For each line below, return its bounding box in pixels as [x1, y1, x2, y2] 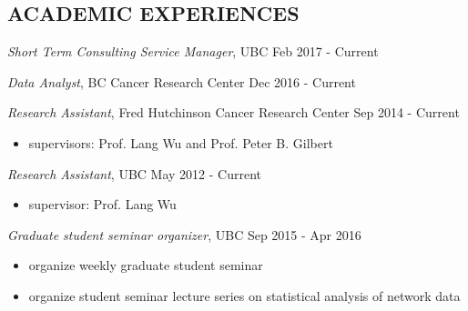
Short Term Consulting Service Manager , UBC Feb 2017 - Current [7, 42, 379, 61]
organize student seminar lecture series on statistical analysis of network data [28, 286, 461, 305]
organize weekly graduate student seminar [28, 256, 263, 275]
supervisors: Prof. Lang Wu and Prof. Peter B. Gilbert [28, 133, 333, 152]
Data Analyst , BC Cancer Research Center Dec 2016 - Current [7, 72, 356, 91]
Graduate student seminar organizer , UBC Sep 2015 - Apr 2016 [7, 225, 361, 244]
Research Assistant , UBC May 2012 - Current [7, 164, 261, 183]
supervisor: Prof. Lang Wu [28, 195, 177, 214]
